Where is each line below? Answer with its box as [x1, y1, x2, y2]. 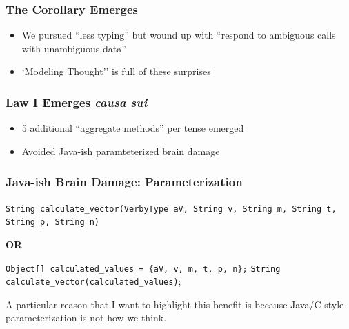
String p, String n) [6, 217, 100, 228]
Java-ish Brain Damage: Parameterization [6, 173, 243, 190]
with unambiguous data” [21, 41, 126, 55]
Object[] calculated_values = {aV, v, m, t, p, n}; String [6, 263, 281, 274]
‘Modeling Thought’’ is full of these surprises [21, 64, 211, 79]
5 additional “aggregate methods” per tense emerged [21, 121, 244, 135]
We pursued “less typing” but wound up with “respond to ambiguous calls [21, 28, 336, 42]
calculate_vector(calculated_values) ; [6, 274, 181, 288]
